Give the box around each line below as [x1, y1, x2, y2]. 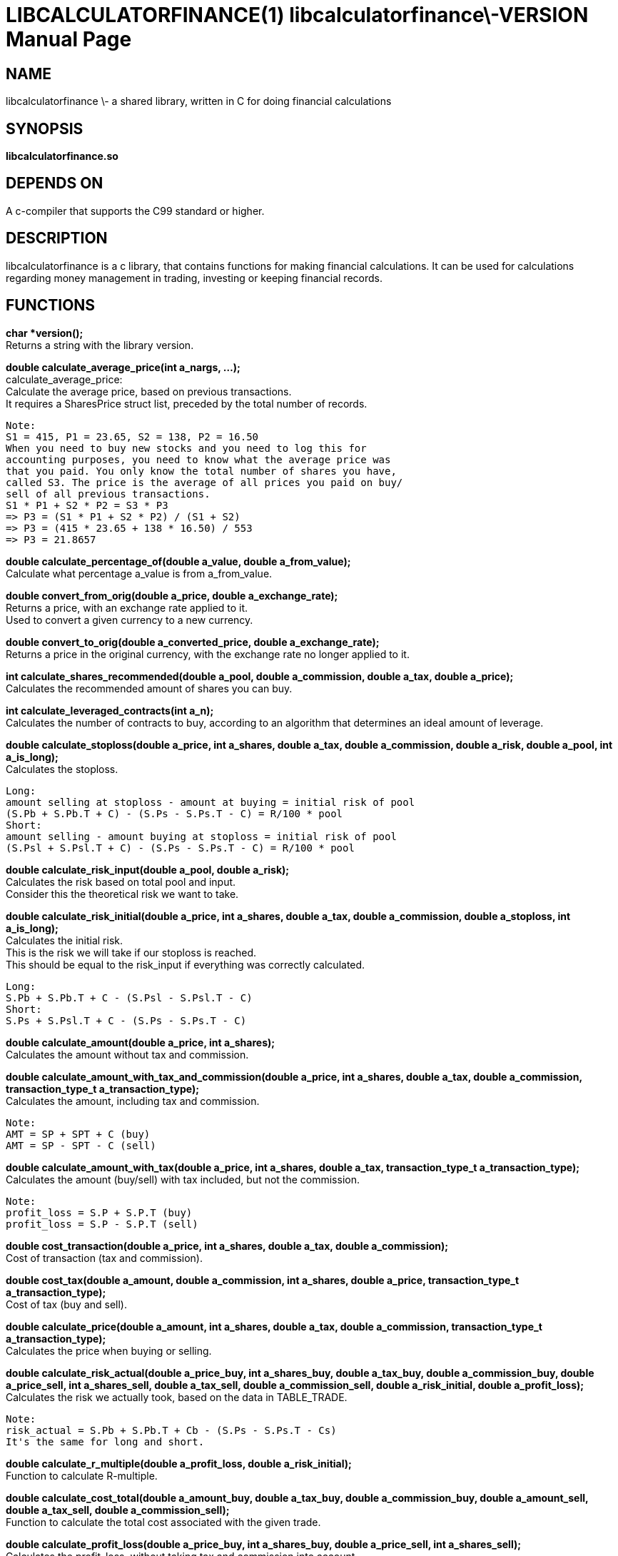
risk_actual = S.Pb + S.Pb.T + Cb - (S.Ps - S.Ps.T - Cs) [6, 1424, 337, 1436]
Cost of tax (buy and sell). [6, 1298, 128, 1310]
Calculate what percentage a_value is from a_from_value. [6, 567, 273, 580]
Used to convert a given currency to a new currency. [6, 613, 253, 626]
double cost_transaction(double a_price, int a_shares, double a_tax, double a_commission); [6, 1239, 449, 1252]
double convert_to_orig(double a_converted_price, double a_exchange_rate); [6, 635, 380, 648]
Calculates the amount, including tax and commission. [6, 1094, 260, 1107]
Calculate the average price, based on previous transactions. [6, 385, 292, 398]
